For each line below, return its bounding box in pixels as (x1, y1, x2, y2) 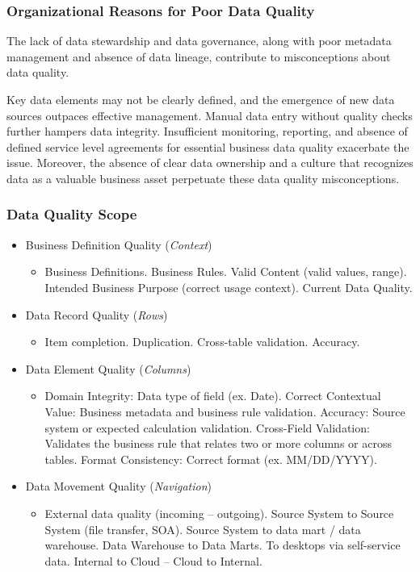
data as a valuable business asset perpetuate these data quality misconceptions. (6, 169, 400, 186)
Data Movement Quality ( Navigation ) (25, 478, 212, 495)
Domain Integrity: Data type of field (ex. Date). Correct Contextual (44, 387, 381, 404)
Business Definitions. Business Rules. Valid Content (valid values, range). (44, 263, 407, 280)
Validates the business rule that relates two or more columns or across (44, 435, 392, 452)
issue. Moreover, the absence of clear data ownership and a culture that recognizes (6, 154, 414, 171)
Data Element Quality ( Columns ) (25, 360, 191, 377)
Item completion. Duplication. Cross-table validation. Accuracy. (44, 333, 360, 350)
